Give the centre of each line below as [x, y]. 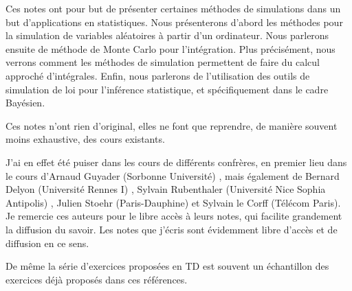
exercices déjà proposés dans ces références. [97, 279]
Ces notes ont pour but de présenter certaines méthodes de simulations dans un [173, 8]
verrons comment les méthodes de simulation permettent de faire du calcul [163, 62]
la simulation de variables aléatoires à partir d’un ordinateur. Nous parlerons [167, 35]
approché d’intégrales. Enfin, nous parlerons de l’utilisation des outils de [158, 75]
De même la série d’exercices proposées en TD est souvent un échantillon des [167, 266]
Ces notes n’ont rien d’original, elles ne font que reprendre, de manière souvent [172, 125]
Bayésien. [25, 103]
